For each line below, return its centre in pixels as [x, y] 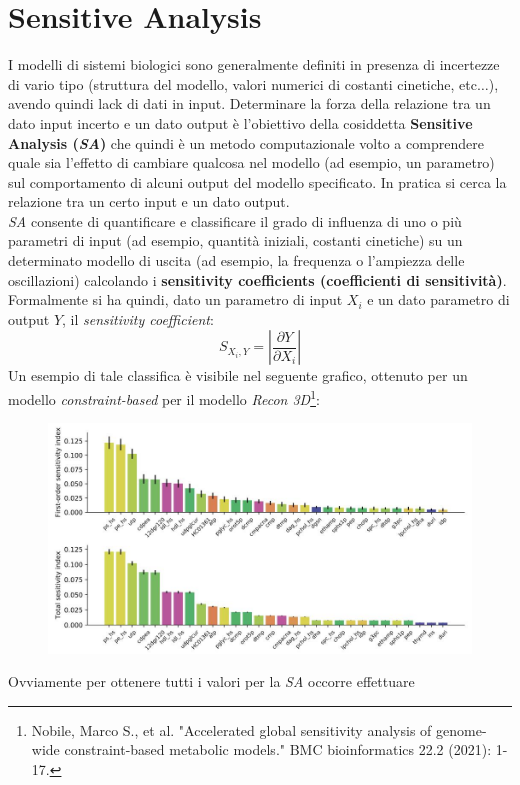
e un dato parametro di [438, 299]
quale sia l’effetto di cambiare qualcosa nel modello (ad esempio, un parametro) [251, 162]
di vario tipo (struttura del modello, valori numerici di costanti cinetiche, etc [242, 83]
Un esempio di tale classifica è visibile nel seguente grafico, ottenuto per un [238, 375]
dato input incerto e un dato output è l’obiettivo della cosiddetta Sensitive [240, 122]
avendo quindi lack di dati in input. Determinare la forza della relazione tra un [249, 103]
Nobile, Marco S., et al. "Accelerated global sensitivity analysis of [231, 729]
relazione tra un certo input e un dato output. [149, 201]
